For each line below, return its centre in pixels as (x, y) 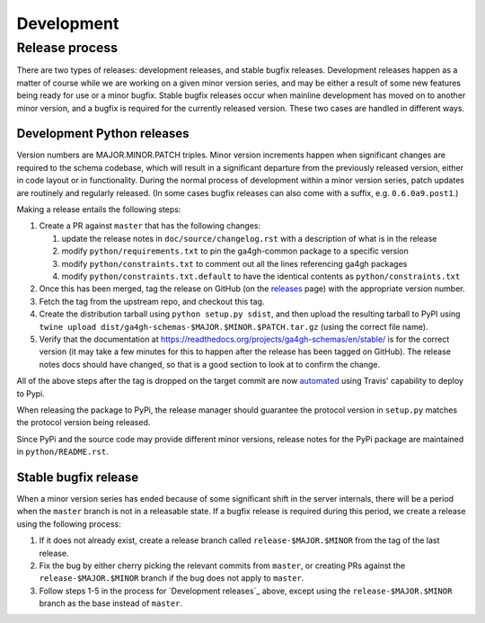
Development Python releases (103, 133)
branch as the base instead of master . (111, 603)
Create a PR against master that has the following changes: (150, 226)
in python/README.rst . (62, 452)
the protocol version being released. (84, 423)
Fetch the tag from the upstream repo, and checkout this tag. (152, 301)
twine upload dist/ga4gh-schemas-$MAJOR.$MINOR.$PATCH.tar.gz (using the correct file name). (234, 326)
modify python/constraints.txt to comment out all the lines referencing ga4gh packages (234, 263)
